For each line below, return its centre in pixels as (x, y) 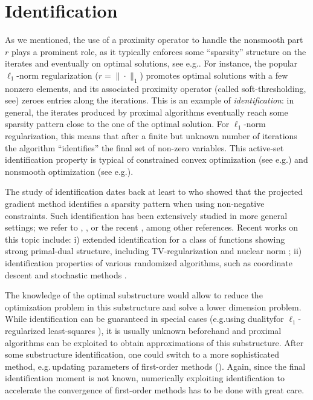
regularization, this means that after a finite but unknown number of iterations (151, 136)
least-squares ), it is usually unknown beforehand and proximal (165, 330)
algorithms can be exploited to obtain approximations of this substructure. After (154, 342)
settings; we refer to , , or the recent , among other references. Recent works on (151, 227)
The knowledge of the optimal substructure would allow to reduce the (134, 295)
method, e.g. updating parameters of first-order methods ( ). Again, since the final (155, 366)
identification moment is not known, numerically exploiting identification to (145, 378)
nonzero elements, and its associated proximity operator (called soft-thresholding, (156, 88)
